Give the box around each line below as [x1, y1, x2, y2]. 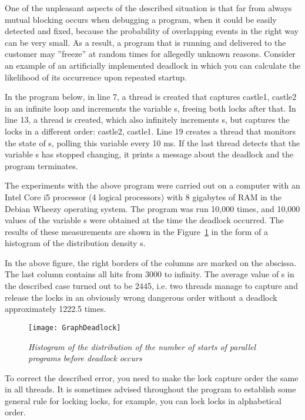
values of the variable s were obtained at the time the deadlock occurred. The [5, 214, 284, 226]
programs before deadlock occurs [28, 352, 142, 364]
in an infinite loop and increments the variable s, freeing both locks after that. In [5, 102, 296, 114]
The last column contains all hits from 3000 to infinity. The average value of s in [5, 268, 294, 280]
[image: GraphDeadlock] [28, 323, 121, 332]
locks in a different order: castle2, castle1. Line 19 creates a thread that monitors [5, 125, 296, 137]
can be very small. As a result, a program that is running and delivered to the [5, 36, 286, 48]
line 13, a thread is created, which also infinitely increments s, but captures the [5, 113, 290, 126]
